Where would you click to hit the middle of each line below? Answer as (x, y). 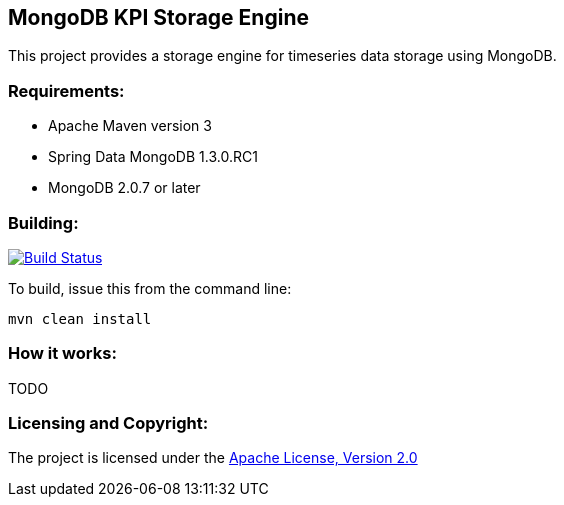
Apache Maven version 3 (130, 126)
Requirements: (66, 90)
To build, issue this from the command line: (150, 288)
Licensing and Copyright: (108, 423)
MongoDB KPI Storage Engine (158, 17)
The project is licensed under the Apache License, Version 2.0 (213, 458)
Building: (43, 222)
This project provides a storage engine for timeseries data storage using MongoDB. (282, 56)
